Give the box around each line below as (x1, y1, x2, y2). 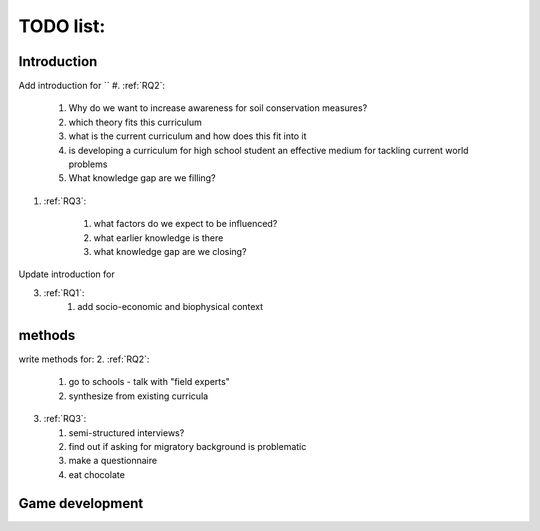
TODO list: (18, 15, 106, 37)
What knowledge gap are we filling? (68, 172, 216, 184)
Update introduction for (18, 268, 115, 280)
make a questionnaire (68, 455, 158, 467)
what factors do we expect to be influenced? (93, 218, 278, 230)
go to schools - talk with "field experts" (68, 376, 230, 388)
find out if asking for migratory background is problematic (68, 441, 307, 452)
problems (68, 158, 108, 170)
